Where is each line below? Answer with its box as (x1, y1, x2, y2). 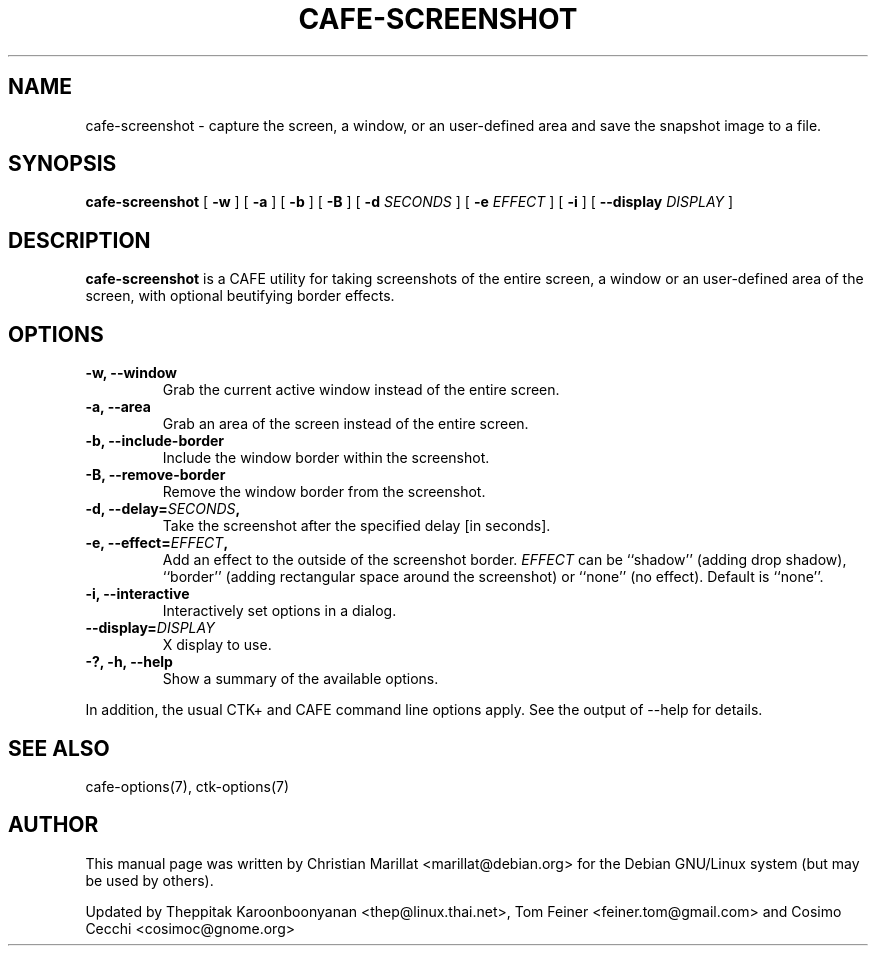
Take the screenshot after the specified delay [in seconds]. (162, 517, 551, 535)
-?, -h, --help (85, 653, 173, 671)
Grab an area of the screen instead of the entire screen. (162, 415, 529, 433)
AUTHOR (8, 812, 99, 838)
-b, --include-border (85, 432, 225, 450)
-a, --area (85, 398, 151, 416)
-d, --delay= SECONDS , (85, 500, 241, 518)
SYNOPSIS (8, 151, 117, 177)
